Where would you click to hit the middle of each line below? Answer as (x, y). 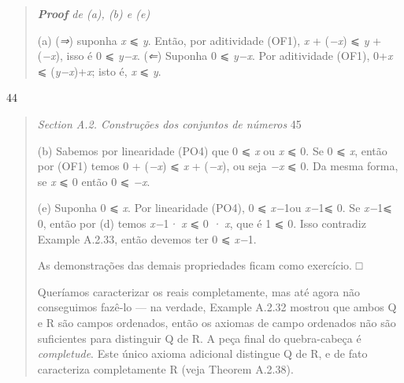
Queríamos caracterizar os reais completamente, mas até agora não (198, 291)
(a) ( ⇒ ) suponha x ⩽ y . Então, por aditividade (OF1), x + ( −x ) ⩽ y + (209, 40)
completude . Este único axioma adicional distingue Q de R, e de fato (202, 353)
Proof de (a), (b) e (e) (94, 13)
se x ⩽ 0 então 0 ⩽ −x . (94, 181)
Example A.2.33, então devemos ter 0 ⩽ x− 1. (147, 238)
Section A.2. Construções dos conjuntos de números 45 (169, 123)
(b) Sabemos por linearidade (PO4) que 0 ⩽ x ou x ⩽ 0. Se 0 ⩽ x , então (212, 150)
